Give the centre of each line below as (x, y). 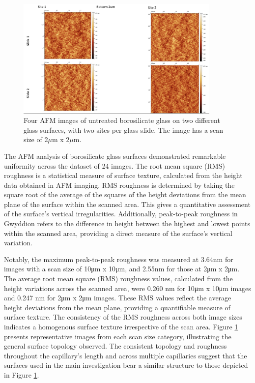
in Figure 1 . (22, 374)
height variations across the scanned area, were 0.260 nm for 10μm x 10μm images (127, 288)
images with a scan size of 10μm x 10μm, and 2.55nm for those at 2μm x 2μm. (122, 269)
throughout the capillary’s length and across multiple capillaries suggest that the (126, 355)
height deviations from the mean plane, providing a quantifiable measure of (117, 307)
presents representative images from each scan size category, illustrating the (118, 336)
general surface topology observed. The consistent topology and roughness (115, 346)
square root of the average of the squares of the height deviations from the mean (125, 194)
